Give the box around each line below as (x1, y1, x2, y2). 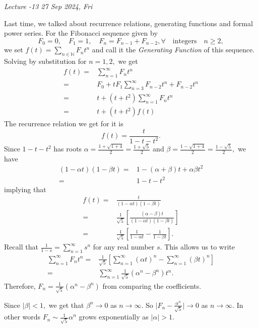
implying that (4, 184, 46, 194)
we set (4, 44, 23, 55)
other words (4, 311, 41, 322)
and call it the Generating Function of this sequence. (92, 44, 255, 55)
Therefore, (4, 280, 36, 291)
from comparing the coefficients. (102, 280, 202, 291)
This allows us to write (164, 241, 235, 252)
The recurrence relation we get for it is (4, 118, 123, 129)
